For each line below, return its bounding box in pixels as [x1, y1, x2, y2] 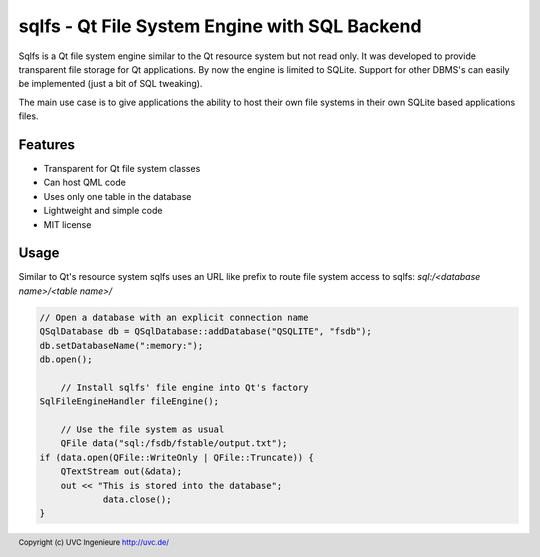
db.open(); [39, 354, 93, 365]
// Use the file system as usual [60, 423, 225, 435]
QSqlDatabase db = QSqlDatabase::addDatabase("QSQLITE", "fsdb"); [39, 326, 372, 337]
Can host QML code [43, 176, 127, 189]
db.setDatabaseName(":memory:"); [39, 340, 204, 351]
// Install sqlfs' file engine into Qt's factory [60, 381, 309, 393]
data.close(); [102, 493, 172, 505]
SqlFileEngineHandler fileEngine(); [39, 396, 220, 407]
